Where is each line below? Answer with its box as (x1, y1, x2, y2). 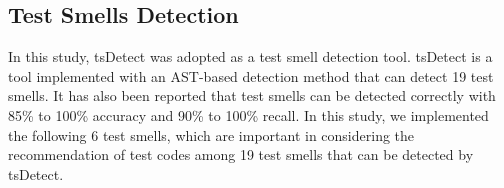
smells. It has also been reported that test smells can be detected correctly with (8, 85, 496, 106)
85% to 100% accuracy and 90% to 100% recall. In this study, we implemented (8, 104, 489, 125)
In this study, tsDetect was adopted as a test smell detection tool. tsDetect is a (8, 46, 493, 67)
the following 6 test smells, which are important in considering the (8, 124, 415, 145)
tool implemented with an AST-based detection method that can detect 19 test (8, 65, 494, 86)
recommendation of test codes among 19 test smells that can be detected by (8, 144, 474, 165)
